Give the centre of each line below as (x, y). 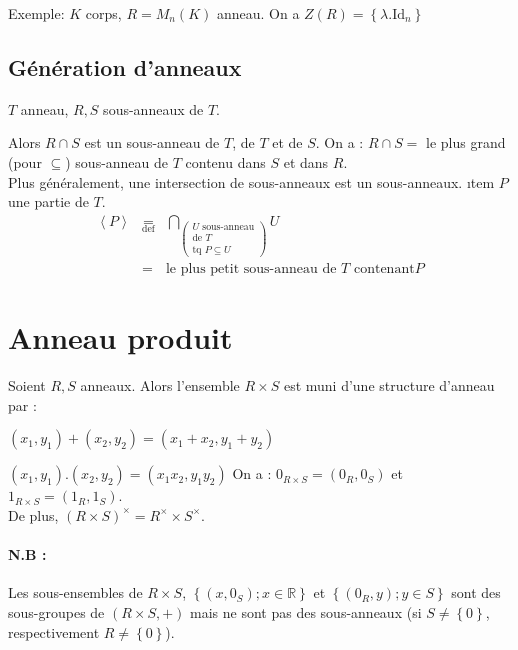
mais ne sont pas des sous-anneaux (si (306, 611)
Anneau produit (120, 337)
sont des (476, 592)
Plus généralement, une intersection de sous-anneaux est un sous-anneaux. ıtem (251, 181)
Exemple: (36, 13)
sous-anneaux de (153, 108)
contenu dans (225, 161)
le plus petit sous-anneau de (251, 269)
